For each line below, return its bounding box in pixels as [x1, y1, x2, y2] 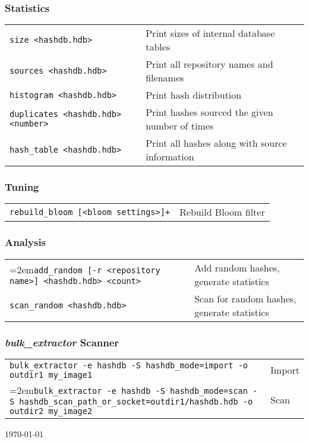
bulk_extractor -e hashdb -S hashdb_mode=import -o [10, 360, 248, 370]
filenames [146, 71, 184, 85]
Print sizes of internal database [146, 26, 275, 40]
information [146, 150, 194, 164]
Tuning [5, 179, 39, 194]
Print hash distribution [146, 88, 242, 102]
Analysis [5, 235, 46, 250]
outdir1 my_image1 [10, 370, 93, 380]
